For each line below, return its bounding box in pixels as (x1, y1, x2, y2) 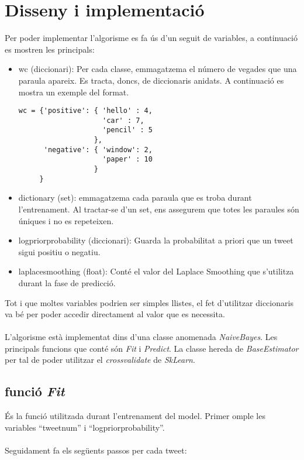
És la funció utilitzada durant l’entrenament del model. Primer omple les (5, 410, 265, 422)
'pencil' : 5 (102, 126, 153, 135)
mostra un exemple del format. (18, 85, 129, 98)
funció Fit (5, 382, 65, 400)
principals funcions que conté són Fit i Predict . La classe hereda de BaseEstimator (5, 342, 299, 354)
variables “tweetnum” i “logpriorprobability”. (5, 421, 165, 433)
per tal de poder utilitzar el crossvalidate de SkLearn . (5, 353, 195, 366)
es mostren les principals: (5, 43, 95, 55)
